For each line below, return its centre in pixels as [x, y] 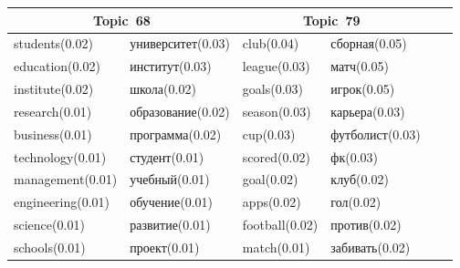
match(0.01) [276, 247]
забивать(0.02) [371, 247]
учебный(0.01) [170, 179]
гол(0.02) [356, 202]
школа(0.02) [163, 89]
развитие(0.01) [170, 225]
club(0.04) [271, 43]
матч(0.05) [360, 66]
